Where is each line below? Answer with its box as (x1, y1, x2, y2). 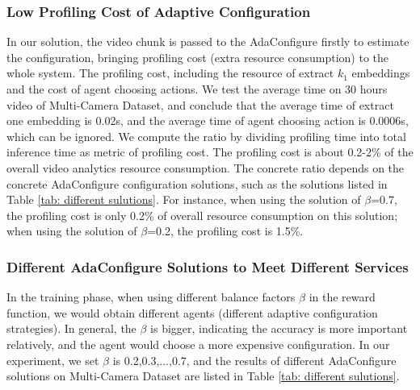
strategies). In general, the (6, 320, 136, 337)
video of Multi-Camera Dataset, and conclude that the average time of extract (6, 96, 394, 113)
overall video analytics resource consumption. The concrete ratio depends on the (6, 159, 405, 176)
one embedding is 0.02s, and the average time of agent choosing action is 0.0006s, (6, 112, 409, 129)
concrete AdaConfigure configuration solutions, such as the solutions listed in (6, 175, 388, 192)
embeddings (351, 64, 410, 81)
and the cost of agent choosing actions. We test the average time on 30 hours (6, 81, 388, 97)
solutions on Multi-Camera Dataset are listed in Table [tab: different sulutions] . (6, 367, 400, 384)
